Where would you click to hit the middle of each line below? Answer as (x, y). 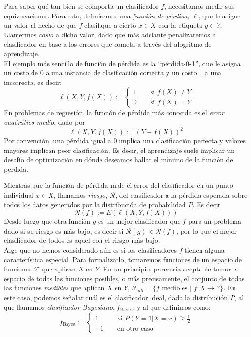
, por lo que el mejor (207, 230)
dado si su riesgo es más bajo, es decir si (64, 230)
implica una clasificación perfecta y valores (182, 141)
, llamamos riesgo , (81, 195)
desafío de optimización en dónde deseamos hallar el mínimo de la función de (118, 160)
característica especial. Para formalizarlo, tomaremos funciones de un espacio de (123, 259)
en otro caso (135, 329)
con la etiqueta (180, 25)
